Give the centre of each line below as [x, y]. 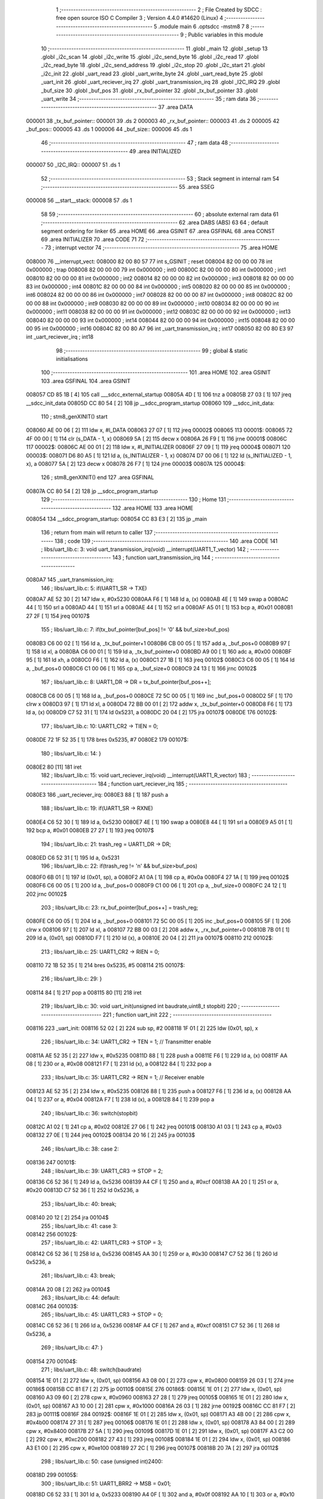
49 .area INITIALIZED [155, 151]
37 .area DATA [176, 107]
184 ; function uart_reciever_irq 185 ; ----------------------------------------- [193, 784]
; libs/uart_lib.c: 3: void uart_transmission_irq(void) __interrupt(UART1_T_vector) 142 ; [145, 549]
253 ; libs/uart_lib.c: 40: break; [79, 1204]
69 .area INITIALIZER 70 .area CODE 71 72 [93, 239]
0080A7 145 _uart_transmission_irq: [70, 580]
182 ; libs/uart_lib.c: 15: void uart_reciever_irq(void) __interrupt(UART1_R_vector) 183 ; [146, 775]
